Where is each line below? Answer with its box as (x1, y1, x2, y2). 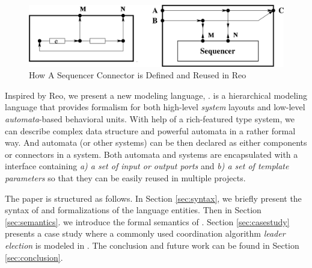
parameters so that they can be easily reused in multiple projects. (5, 172, 246, 184)
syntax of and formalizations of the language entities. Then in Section (5, 204, 262, 216)
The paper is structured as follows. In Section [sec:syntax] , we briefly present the (5, 192, 302, 204)
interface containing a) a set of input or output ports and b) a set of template (5, 160, 289, 172)
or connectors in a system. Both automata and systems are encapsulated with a (5, 148, 298, 160)
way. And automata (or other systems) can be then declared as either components (5, 136, 307, 149)
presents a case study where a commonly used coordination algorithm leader (5, 227, 286, 240)
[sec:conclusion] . (5, 251, 63, 263)
